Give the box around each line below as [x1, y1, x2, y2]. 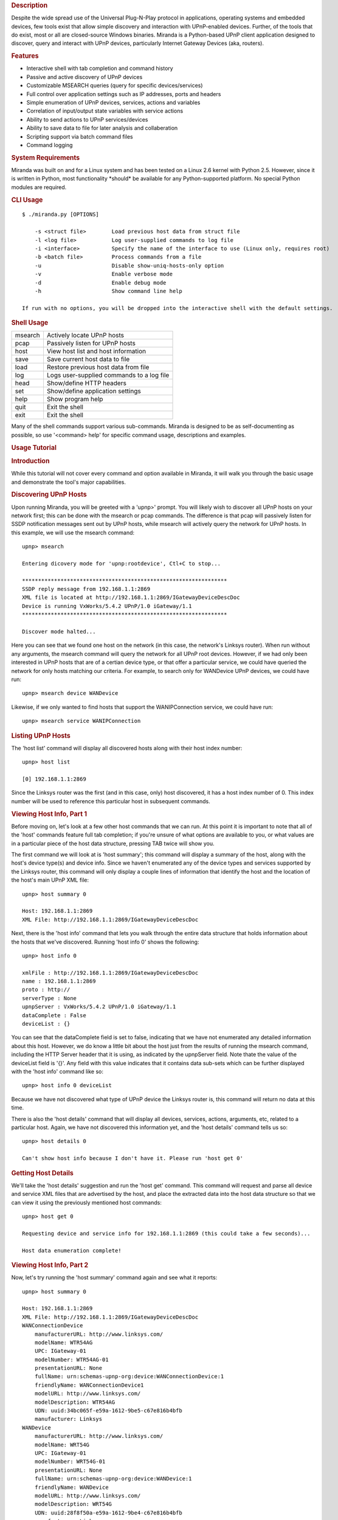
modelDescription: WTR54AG [34, 1398, 116, 1406]
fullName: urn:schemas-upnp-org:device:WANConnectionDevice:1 [34, 1373, 224, 1380]
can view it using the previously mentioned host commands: [11, 1198, 162, 1206]
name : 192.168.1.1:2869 [22, 978, 96, 985]
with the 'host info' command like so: [11, 1068, 103, 1075]
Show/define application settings [46, 387, 141, 395]
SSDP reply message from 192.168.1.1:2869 [22, 586, 151, 593]
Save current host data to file [46, 355, 130, 364]
